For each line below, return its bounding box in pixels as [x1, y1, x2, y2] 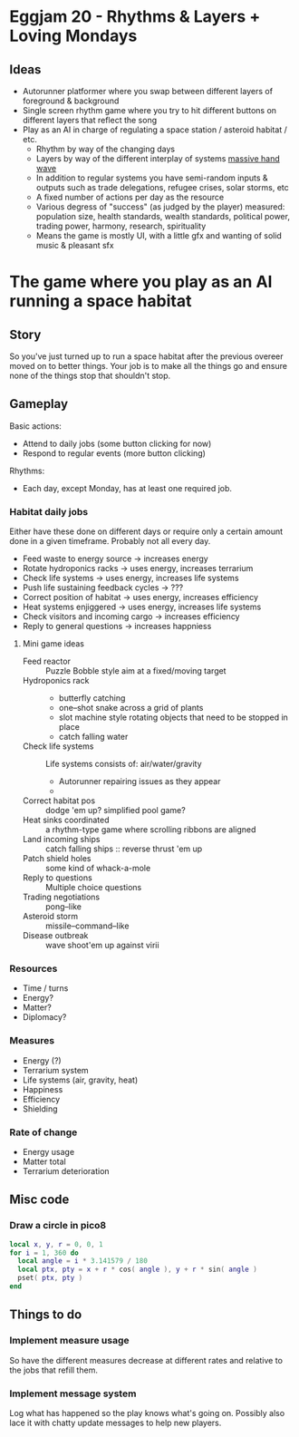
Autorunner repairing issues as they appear [58, 776, 221, 787]
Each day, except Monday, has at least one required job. [22, 482, 233, 493]
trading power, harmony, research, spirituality [35, 220, 207, 231]
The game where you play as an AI [9, 272, 273, 292]
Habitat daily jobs [9, 505, 89, 518]
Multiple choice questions [44, 882, 142, 893]
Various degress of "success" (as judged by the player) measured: [35, 201, 285, 212]
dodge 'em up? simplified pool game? [44, 805, 186, 816]
